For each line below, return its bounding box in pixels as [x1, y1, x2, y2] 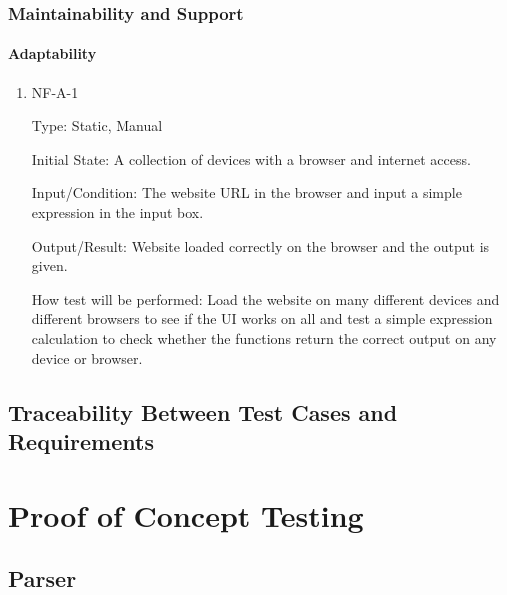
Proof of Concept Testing [8, 494, 364, 535]
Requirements [8, 425, 154, 456]
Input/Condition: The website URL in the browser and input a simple [31, 182, 462, 203]
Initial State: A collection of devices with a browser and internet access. [31, 148, 471, 169]
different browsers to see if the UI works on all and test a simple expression [31, 308, 493, 329]
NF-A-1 [31, 81, 79, 102]
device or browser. [31, 347, 143, 368]
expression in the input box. [31, 202, 204, 223]
